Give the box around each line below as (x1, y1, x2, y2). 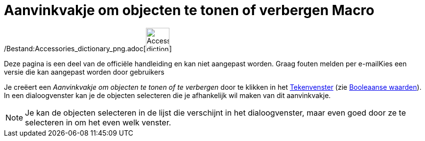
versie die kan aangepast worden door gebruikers (4, 67, 165, 76)
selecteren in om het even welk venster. (25, 117, 171, 127)
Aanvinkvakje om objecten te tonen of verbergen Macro (4, 2, 375, 19)
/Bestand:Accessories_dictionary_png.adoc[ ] (4, 44, 172, 53)
